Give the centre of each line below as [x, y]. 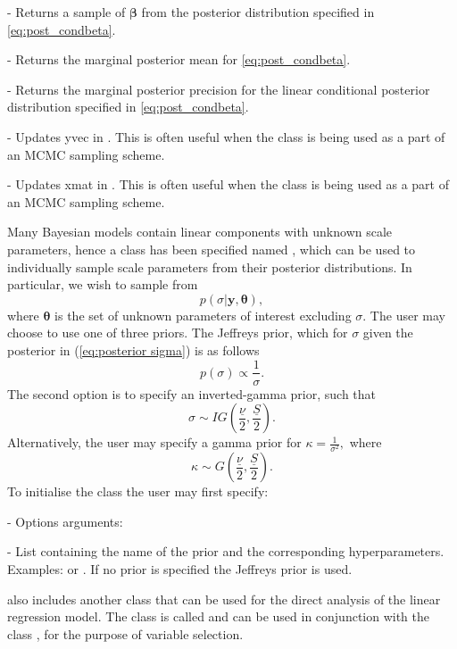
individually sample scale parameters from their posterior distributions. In [210, 266]
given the [388, 333]
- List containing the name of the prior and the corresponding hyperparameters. [226, 551]
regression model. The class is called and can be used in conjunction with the [219, 616]
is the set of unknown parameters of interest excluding [203, 315]
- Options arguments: [65, 521]
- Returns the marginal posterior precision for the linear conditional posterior [219, 89]
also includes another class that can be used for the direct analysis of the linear [224, 599]
